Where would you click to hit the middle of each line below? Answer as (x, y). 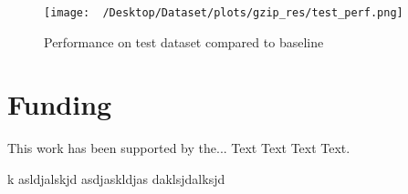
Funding (60, 104)
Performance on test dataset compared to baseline (184, 41)
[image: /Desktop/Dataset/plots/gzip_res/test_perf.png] (224, 13)
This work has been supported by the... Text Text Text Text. (179, 148)
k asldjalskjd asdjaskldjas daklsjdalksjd (116, 178)
